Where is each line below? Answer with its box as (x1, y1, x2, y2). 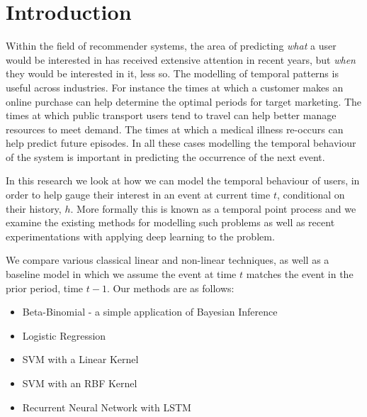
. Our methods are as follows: (106, 280, 235, 295)
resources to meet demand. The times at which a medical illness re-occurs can (6, 121, 344, 136)
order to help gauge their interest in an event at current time (6, 187, 271, 202)
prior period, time (6, 280, 84, 295)
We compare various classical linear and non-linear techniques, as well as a (6, 252, 329, 267)
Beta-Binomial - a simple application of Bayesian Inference (22, 304, 278, 319)
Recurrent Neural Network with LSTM (22, 399, 191, 414)
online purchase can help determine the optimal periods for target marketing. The (6, 94, 362, 109)
